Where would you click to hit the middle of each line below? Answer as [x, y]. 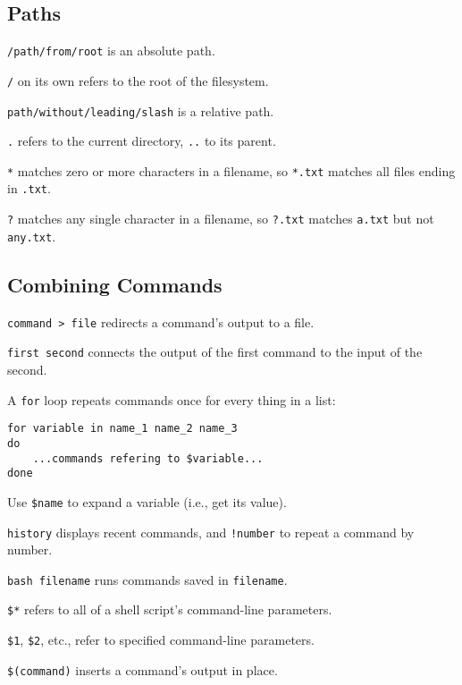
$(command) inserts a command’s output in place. [143, 669]
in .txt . [29, 188]
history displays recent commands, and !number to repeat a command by [211, 532]
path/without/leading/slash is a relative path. [141, 110]
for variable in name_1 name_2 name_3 [122, 429]
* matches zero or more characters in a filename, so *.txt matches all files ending [231, 170]
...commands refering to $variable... [148, 458]
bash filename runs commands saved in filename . [147, 579]
